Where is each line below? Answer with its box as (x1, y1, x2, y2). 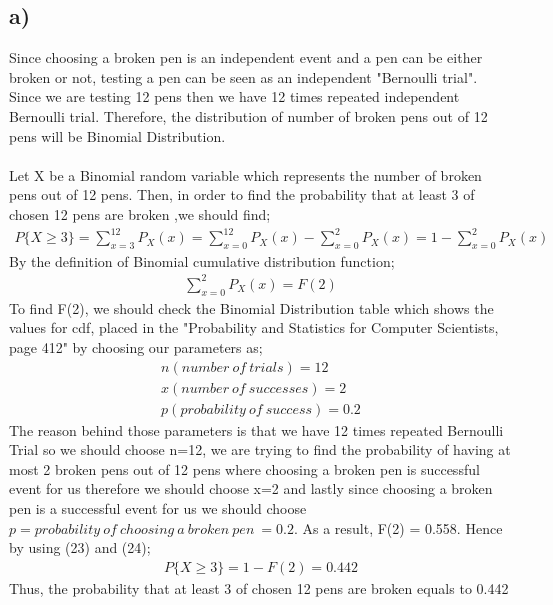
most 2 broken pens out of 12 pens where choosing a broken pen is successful (9, 458, 480, 479)
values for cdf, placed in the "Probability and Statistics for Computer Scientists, (9, 317, 499, 338)
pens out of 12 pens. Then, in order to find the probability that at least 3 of (9, 184, 475, 205)
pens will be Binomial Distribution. (9, 125, 226, 146)
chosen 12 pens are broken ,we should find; (9, 203, 271, 224)
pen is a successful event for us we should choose (9, 498, 307, 519)
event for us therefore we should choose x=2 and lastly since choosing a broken (9, 478, 493, 499)
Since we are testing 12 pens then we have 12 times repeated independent (9, 86, 460, 107)
